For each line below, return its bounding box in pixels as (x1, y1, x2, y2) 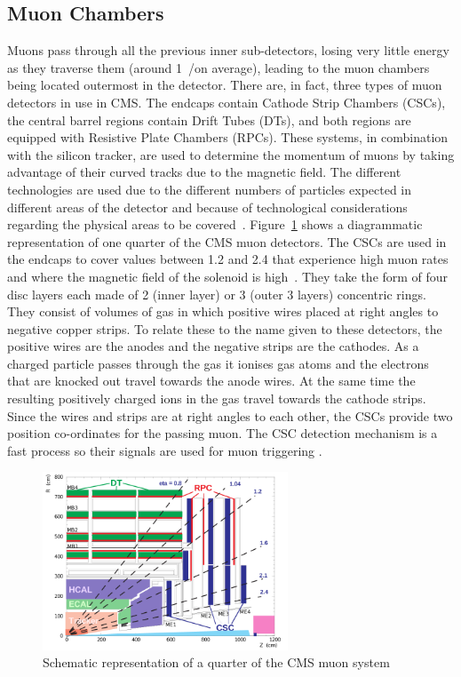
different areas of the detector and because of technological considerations (7, 197, 408, 216)
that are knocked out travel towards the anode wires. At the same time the (7, 371, 416, 390)
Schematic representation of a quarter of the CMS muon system (43, 653, 390, 672)
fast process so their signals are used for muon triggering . (7, 441, 322, 459)
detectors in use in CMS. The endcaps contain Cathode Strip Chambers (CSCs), (7, 92, 446, 111)
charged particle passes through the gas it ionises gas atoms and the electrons (7, 354, 429, 372)
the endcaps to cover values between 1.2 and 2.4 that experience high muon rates (7, 250, 449, 268)
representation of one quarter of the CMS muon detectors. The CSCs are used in (7, 232, 447, 251)
